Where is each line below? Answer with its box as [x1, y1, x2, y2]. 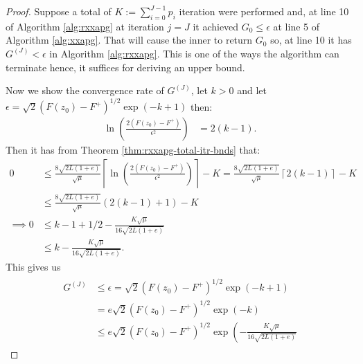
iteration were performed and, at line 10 [179, 4, 349, 18]
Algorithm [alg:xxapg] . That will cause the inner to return [6, 33, 253, 47]
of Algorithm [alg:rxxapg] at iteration [6, 19, 164, 33]
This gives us [6, 259, 61, 273]
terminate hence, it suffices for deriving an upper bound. [6, 60, 245, 74]
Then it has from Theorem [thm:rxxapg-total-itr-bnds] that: [6, 143, 260, 157]
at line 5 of [273, 19, 319, 33]
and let [237, 83, 267, 98]
